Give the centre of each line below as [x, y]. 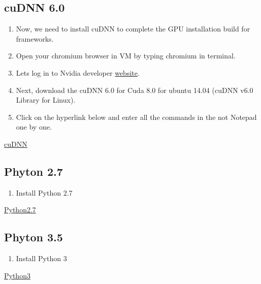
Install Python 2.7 [44, 192]
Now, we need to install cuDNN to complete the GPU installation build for [133, 29]
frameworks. [35, 38]
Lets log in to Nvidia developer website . [78, 72]
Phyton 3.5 [34, 237]
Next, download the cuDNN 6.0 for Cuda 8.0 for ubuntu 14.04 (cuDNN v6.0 [135, 90]
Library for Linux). [46, 100]
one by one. [34, 127]
